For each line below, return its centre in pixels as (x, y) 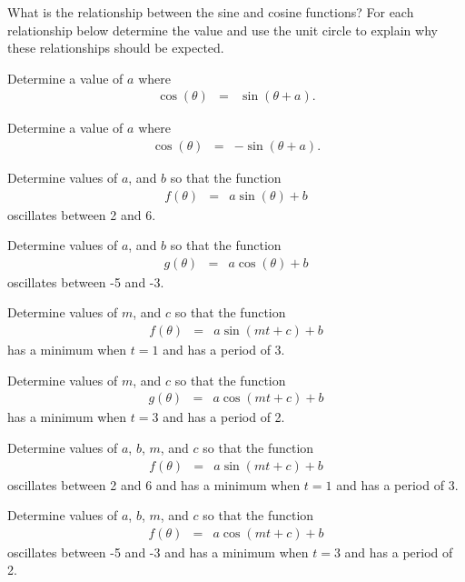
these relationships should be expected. (116, 48)
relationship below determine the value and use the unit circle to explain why (223, 30)
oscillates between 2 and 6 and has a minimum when (154, 484)
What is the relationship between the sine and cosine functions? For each (211, 12)
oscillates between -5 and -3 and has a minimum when (158, 552)
